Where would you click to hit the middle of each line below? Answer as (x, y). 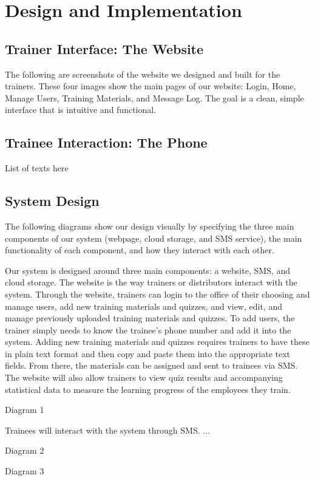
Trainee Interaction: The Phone (106, 142)
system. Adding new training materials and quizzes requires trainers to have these (157, 342)
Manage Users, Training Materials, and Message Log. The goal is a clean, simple (154, 97)
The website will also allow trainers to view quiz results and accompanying (144, 377)
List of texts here (37, 168)
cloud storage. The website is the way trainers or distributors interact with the (151, 282)
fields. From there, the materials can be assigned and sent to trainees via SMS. (151, 365)
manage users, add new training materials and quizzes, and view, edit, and (144, 306)
